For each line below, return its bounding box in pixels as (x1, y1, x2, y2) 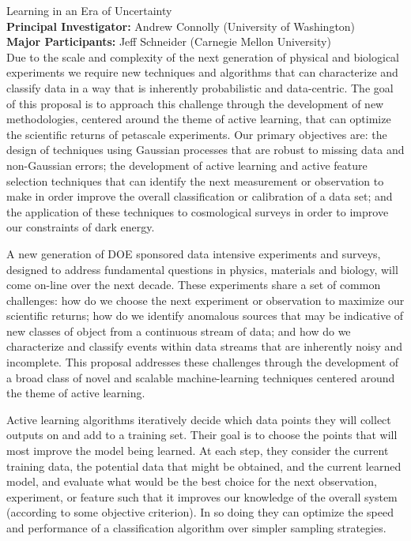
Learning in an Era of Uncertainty (6, 2, 172, 18)
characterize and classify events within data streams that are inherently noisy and (6, 338, 403, 355)
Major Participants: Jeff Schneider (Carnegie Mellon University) (6, 33, 331, 50)
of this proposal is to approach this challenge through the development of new (6, 95, 384, 111)
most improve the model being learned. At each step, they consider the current (6, 442, 389, 459)
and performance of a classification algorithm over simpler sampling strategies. (6, 520, 386, 535)
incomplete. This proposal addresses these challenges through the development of (6, 354, 399, 370)
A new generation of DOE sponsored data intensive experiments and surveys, (6, 245, 381, 261)
